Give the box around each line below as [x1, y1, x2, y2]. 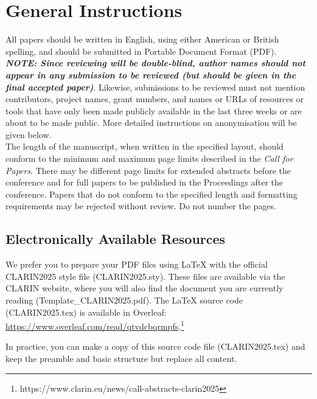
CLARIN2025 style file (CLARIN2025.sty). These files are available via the [5, 269, 285, 282]
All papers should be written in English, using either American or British [5, 33, 279, 46]
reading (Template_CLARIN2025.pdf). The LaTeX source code [5, 294, 243, 307]
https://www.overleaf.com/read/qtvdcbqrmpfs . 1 [5, 318, 184, 332]
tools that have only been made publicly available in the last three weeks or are [5, 104, 302, 117]
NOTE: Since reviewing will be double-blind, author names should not [5, 57, 305, 69]
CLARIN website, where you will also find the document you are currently [5, 282, 284, 294]
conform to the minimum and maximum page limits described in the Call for [5, 152, 293, 165]
